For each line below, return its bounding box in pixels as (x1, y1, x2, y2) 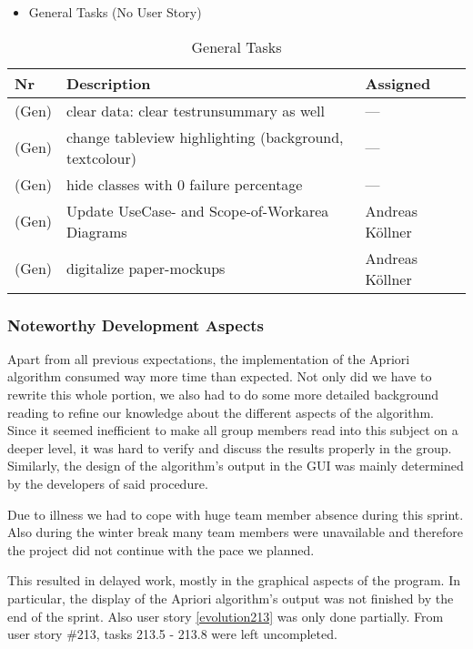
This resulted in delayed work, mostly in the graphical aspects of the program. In (7, 571, 460, 590)
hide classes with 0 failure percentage (66, 173, 303, 195)
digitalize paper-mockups (66, 258, 226, 279)
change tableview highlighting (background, (66, 126, 344, 147)
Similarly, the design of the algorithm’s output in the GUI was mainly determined (7, 456, 464, 475)
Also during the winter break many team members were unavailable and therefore (7, 522, 463, 542)
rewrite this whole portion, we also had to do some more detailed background (7, 385, 439, 403)
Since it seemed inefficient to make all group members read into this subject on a (7, 421, 458, 440)
